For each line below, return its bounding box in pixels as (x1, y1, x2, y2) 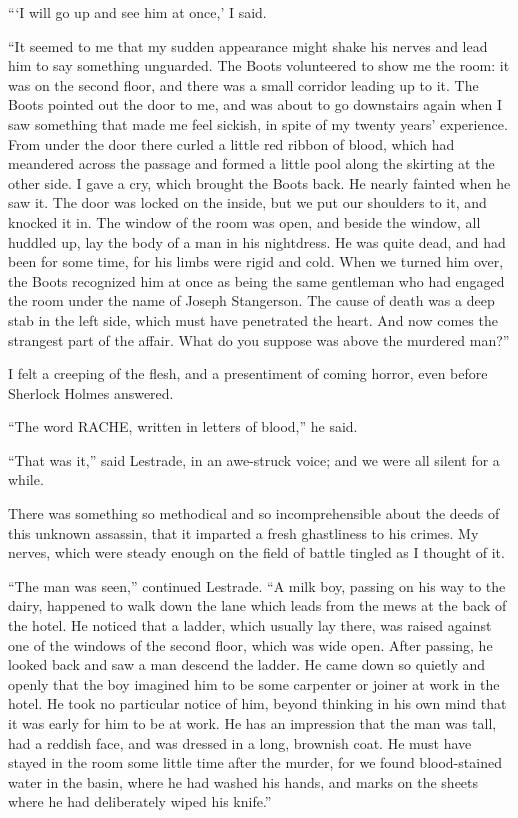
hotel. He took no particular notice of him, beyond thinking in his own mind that (8, 693, 507, 714)
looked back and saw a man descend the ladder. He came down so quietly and (8, 654, 486, 675)
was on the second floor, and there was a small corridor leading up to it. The (8, 74, 479, 95)
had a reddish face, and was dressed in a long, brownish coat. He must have (8, 732, 472, 753)
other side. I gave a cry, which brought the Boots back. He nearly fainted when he (8, 172, 511, 193)
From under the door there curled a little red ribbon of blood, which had (8, 133, 455, 154)
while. (8, 469, 44, 490)
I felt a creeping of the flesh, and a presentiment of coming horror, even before (8, 363, 488, 384)
